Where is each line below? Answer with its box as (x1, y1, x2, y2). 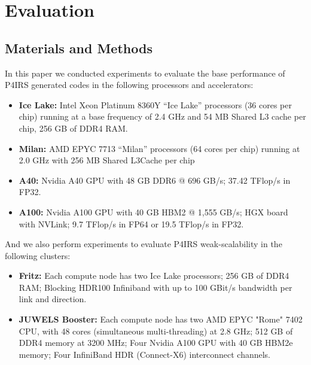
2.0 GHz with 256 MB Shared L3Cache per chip (19, 154, 195, 166)
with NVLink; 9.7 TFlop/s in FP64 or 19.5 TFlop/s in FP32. (19, 217, 244, 230)
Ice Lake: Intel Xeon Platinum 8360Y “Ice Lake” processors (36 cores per (19, 98, 292, 111)
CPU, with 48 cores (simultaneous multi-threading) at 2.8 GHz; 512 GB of (19, 324, 293, 337)
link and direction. (19, 293, 87, 305)
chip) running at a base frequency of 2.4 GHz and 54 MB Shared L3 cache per (19, 110, 306, 123)
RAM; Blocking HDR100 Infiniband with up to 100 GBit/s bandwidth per (19, 281, 292, 293)
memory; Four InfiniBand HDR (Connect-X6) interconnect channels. (19, 348, 271, 360)
